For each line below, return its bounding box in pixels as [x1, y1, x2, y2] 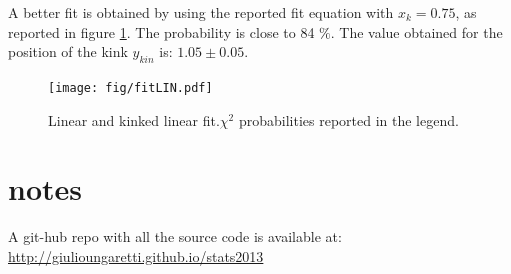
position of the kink [8, 41, 128, 62]
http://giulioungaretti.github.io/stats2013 [8, 245, 264, 266]
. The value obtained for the [330, 21, 503, 42]
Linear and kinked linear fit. [48, 109, 220, 130]
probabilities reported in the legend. [238, 109, 459, 130]
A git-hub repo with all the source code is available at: [8, 226, 342, 247]
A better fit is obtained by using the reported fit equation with [8, 2, 394, 22]
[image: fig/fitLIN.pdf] [48, 80, 213, 95]
